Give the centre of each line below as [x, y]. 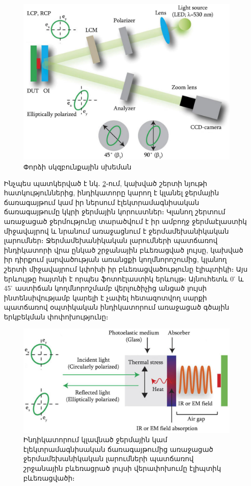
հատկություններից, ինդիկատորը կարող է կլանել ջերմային [112, 193]
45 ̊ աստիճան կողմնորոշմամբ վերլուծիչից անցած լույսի [105, 288]
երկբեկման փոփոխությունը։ [56, 316]
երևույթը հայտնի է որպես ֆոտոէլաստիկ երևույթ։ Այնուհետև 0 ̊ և [124, 278]
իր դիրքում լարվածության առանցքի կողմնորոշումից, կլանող [116, 259]
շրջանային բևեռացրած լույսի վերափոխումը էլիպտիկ [122, 468]
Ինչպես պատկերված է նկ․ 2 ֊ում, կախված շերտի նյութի [106, 183]
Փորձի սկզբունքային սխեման [78, 167]
